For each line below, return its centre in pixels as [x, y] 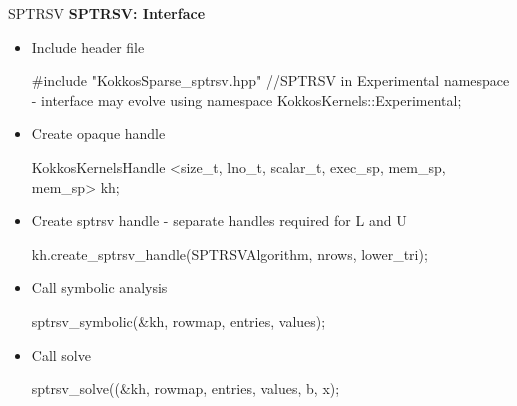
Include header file [88, 46]
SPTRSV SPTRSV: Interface [107, 13]
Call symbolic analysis [99, 287]
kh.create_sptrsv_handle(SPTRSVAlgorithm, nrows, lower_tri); [229, 253]
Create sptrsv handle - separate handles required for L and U [219, 220]
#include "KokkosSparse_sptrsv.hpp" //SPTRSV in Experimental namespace [270, 80]
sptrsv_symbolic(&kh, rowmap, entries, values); [178, 320]
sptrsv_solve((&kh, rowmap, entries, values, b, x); [185, 388]
